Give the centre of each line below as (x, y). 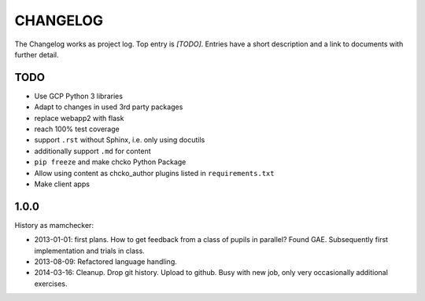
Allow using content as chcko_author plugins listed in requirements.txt (154, 173)
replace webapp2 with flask (79, 118)
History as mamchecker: (54, 225)
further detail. (37, 54)
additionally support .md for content (92, 151)
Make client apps (62, 184)
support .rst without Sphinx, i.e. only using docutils (120, 140)
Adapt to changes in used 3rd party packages (109, 107)
